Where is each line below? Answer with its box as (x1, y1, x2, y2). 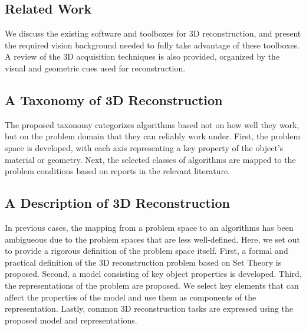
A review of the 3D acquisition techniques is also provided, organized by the (5, 50, 280, 63)
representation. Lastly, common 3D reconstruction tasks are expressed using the (5, 302, 293, 315)
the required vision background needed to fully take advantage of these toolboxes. (5, 38, 300, 51)
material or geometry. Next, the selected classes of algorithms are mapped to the (5, 153, 296, 165)
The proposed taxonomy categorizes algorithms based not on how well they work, (5, 118, 300, 130)
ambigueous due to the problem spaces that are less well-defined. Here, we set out (5, 233, 300, 245)
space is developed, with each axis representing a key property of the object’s (5, 141, 284, 153)
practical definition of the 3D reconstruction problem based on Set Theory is (5, 256, 282, 268)
